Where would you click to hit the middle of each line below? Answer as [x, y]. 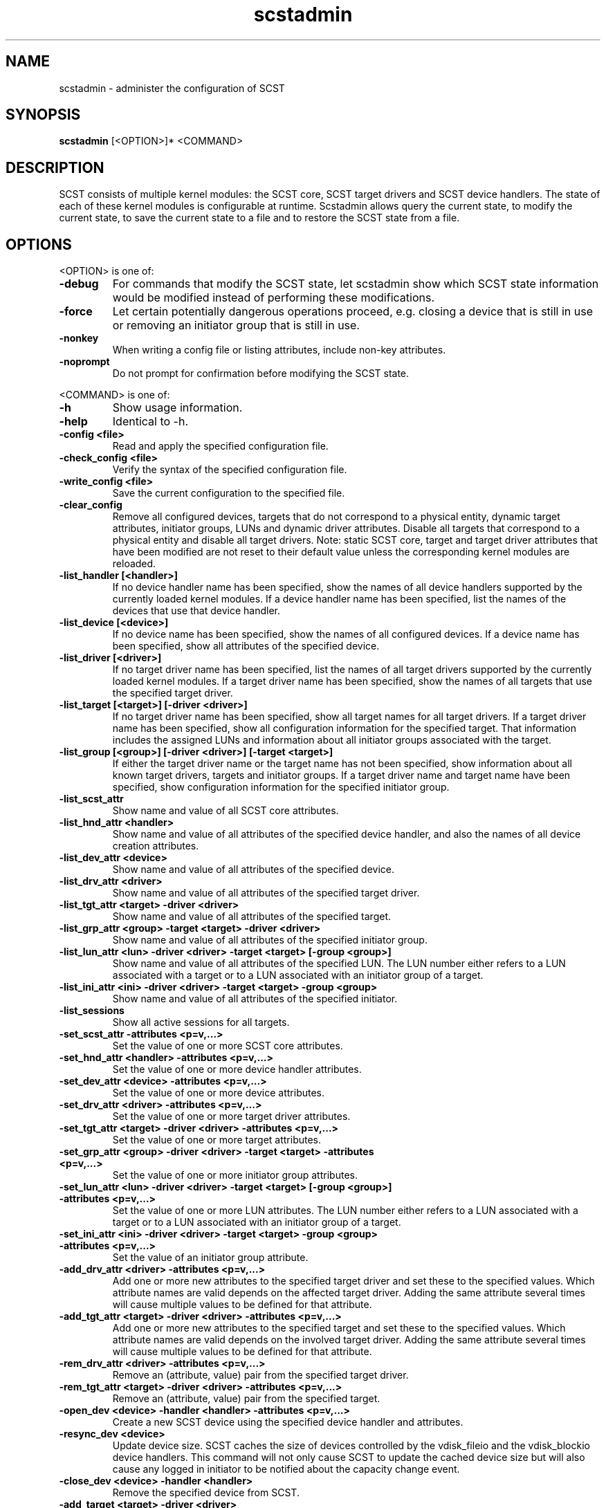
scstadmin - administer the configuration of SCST [172, 88]
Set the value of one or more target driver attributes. [231, 1116]
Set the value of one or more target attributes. [217, 1140]
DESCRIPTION [55, 167]
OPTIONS [39, 244]
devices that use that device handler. [196, 611]
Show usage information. [177, 408]
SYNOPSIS [43, 115]
